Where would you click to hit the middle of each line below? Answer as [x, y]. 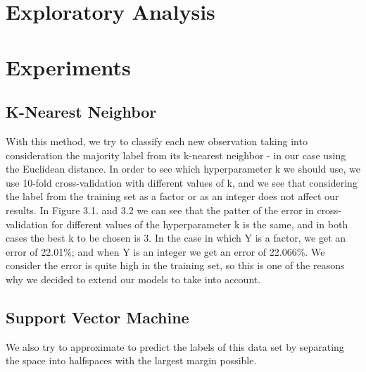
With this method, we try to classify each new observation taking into [157, 141]
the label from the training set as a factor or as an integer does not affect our [172, 196]
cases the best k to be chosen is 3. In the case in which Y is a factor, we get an [176, 238]
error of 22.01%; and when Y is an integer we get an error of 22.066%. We [165, 251]
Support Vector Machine [97, 317]
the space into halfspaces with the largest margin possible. [131, 360]
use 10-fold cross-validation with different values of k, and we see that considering [182, 182]
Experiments [68, 67]
